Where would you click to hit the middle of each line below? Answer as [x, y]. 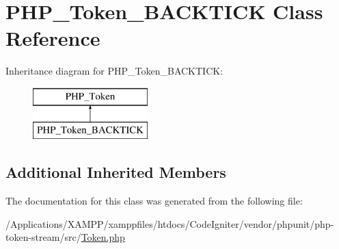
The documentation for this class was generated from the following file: [154, 201]
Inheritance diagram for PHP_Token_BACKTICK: [114, 71]
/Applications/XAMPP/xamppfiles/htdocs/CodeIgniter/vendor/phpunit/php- [170, 223]
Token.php [103, 237]
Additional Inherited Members [116, 172]
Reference [53, 38]
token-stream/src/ [43, 237]
